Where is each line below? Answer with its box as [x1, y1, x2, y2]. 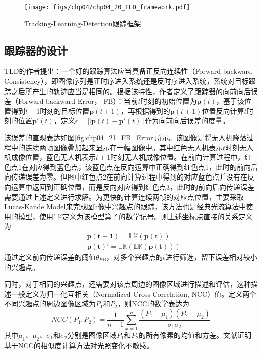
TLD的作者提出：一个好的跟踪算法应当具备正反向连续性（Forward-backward [4, 66, 252, 76]
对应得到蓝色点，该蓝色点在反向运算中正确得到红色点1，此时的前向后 [28, 161, 258, 172]
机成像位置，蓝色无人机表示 [4, 152, 96, 162]
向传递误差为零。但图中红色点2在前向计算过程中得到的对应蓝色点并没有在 [4, 171, 247, 182]
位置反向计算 [202, 105, 244, 116]
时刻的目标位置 [40, 105, 90, 116]
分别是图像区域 [67, 329, 117, 340]
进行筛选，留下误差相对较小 [165, 252, 257, 262]
